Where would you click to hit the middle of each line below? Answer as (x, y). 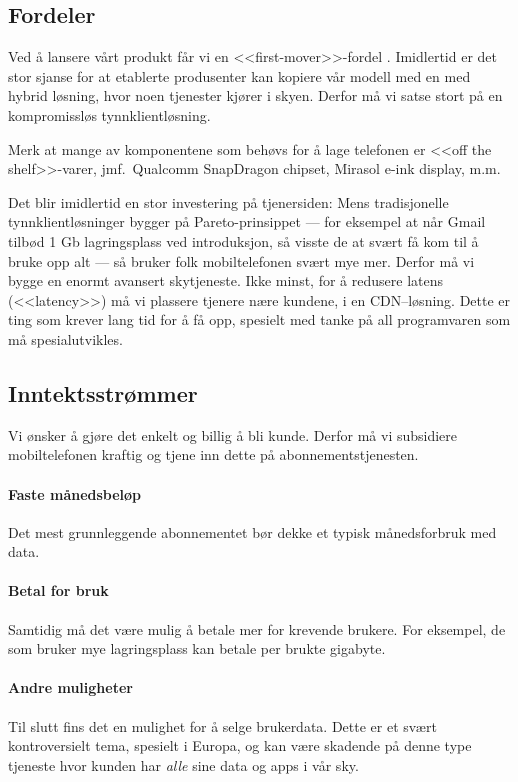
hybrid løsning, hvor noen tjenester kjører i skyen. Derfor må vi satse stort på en (255, 95)
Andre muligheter (70, 687)
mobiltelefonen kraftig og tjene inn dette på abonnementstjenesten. (213, 454)
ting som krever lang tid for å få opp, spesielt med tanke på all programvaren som (259, 319)
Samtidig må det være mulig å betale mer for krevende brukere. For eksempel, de (257, 628)
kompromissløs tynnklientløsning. (109, 114)
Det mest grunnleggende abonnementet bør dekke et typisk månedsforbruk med (252, 531)
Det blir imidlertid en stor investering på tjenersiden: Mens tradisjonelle (228, 201)
